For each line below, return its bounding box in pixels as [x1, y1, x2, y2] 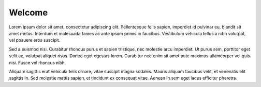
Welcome [9, 7, 48, 18]
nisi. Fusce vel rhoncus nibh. [9, 60, 66, 65]
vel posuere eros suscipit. [9, 37, 60, 43]
